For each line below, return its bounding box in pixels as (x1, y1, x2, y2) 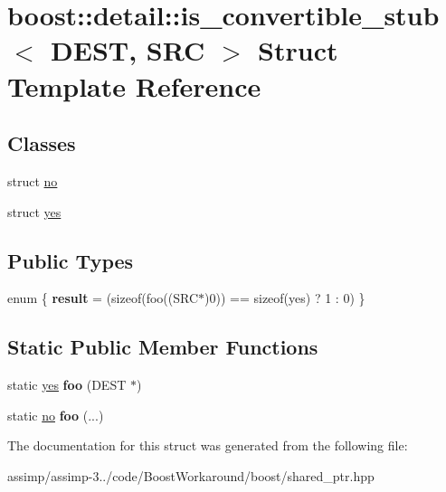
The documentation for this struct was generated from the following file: (7, 436, 408, 455)
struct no (7, 171, 58, 190)
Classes (7, 129, 76, 157)
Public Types (7, 246, 134, 274)
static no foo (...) (7, 405, 104, 424)
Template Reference (7, 67, 261, 104)
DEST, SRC (51, 32, 205, 69)
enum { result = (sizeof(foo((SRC (7, 289, 199, 307)
